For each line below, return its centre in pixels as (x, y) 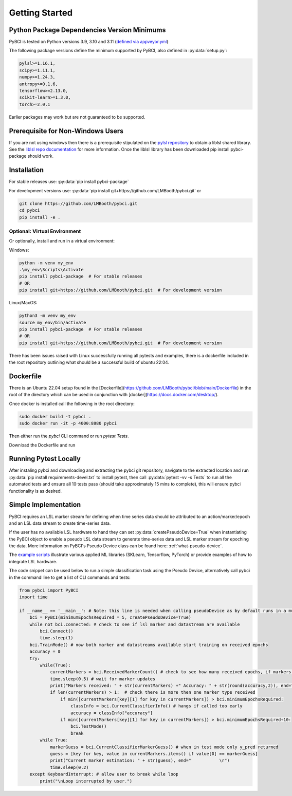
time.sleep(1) (56, 638)
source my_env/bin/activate (53, 322)
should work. (40, 156)
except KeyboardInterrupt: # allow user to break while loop (104, 774)
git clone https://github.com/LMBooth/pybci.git (78, 204)
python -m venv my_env (46, 263)
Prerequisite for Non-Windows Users (66, 131)
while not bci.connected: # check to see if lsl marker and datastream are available (135, 624)
